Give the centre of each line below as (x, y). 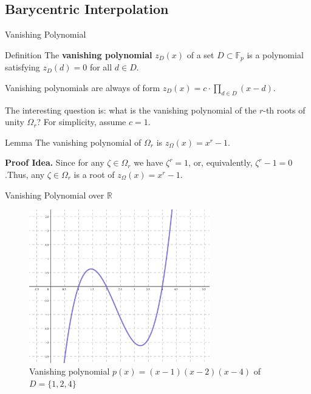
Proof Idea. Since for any (55, 162)
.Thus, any (25, 175)
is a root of (94, 175)
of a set (200, 54)
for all (101, 67)
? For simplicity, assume (81, 122)
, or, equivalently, (220, 162)
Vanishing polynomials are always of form (83, 87)
